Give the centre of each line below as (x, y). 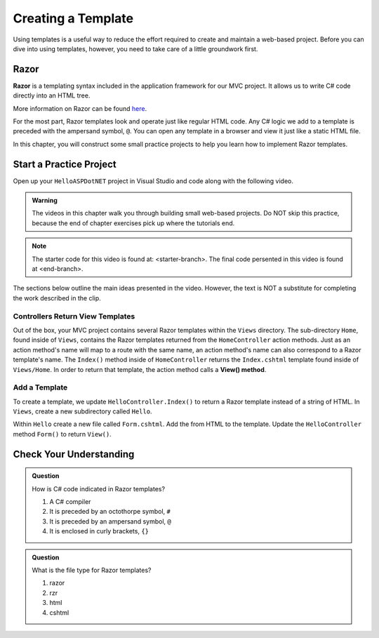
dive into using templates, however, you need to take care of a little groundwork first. (135, 48)
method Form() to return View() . (62, 434)
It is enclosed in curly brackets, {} (99, 531)
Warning (45, 201)
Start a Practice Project (65, 164)
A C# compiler (70, 502)
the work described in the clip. (57, 298)
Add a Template (40, 387)
